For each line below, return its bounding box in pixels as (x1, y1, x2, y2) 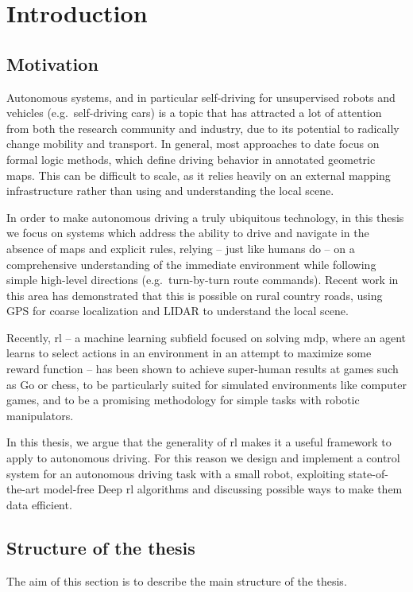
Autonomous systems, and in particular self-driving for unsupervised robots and (6, 88, 396, 105)
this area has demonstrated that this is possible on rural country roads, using (6, 286, 383, 303)
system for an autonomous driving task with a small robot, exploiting (6, 465, 345, 481)
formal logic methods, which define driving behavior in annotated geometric (6, 150, 376, 167)
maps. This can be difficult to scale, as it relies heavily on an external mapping (6, 166, 391, 183)
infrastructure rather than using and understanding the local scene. (6, 182, 334, 199)
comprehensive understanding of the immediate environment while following (6, 255, 376, 272)
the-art (6, 481, 41, 497)
